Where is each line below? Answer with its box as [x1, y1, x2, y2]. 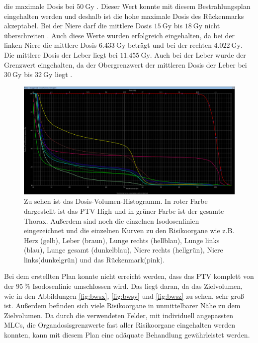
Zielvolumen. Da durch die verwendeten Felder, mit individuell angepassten [4, 310, 234, 320]
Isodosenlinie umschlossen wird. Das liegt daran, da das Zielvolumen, [32, 281, 243, 291]
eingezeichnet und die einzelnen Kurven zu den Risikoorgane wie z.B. [24, 225, 235, 236]
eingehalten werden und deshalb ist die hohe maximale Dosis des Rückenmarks [4, 10, 244, 21]
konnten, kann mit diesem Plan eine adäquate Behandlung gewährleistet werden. [4, 330, 250, 340]
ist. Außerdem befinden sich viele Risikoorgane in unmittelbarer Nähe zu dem [4, 300, 241, 311]
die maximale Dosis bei [4, 1, 75, 11]
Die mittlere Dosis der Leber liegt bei [4, 49, 118, 60]
